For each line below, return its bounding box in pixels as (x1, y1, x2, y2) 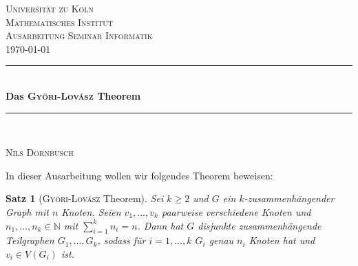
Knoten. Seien (61, 204, 121, 219)
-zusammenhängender (244, 191, 335, 206)
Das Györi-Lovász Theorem (6, 88, 141, 102)
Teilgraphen (6, 233, 54, 247)
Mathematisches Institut (6, 14, 113, 29)
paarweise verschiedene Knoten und (161, 204, 311, 219)
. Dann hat (137, 218, 184, 232)
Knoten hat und (249, 233, 315, 247)
